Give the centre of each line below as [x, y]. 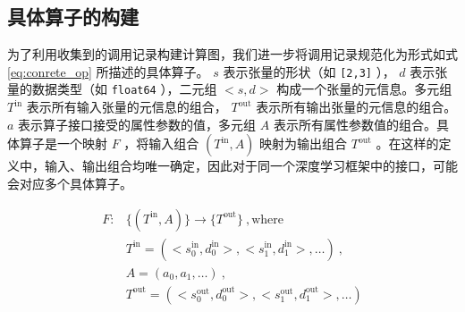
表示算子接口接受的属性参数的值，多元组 [137, 124]
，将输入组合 [161, 143]
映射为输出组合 [304, 143]
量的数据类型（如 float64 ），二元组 [112, 89]
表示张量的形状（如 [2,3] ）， [309, 71]
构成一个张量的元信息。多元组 [364, 89]
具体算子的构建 [73, 17]
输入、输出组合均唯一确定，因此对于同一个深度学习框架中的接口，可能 [251, 166]
